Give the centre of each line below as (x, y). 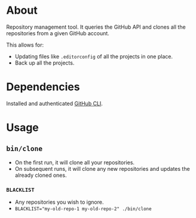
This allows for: (25, 45)
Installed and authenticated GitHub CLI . (55, 103)
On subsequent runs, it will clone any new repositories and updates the (102, 168)
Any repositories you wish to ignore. (59, 202)
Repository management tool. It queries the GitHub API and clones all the (96, 27)
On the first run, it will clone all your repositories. (75, 162)
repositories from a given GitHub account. (58, 33)
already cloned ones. (41, 175)
